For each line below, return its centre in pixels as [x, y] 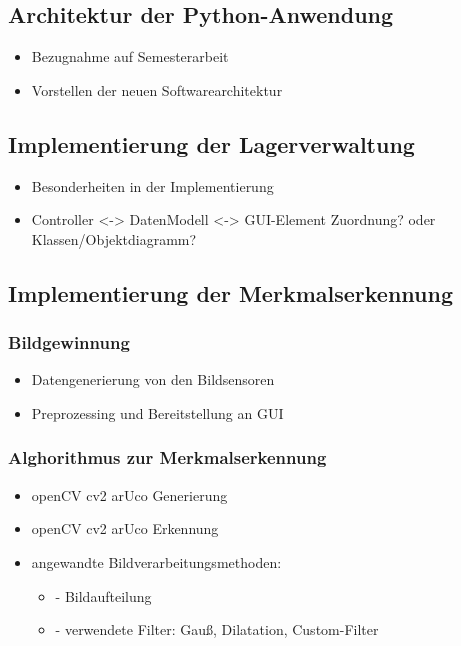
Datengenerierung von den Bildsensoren [153, 379]
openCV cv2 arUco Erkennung [125, 528]
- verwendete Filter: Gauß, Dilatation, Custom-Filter [217, 629]
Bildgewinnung [69, 342]
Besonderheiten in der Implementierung [152, 185]
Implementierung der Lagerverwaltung [211, 143]
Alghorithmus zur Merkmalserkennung [167, 457]
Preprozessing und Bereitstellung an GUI [157, 412]
